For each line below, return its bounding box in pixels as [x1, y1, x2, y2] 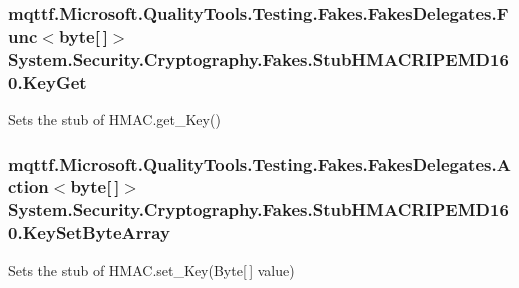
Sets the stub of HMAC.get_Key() [8, 108, 221, 129]
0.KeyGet [8, 69, 87, 94]
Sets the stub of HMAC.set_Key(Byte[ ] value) [8, 259, 295, 280]
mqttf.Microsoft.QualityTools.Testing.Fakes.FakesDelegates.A [8, 151, 511, 176]
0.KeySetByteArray [8, 220, 170, 245]
